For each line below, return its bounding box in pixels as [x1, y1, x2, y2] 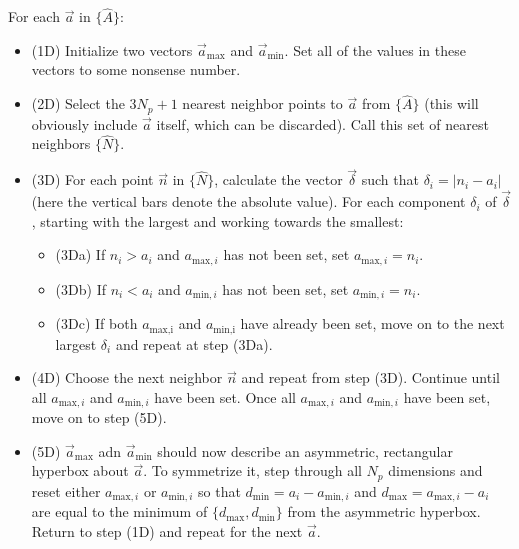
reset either [31, 480, 101, 501]
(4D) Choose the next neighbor [31, 367, 223, 388]
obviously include [31, 113, 138, 134]
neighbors [31, 133, 91, 154]
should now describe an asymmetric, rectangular [157, 440, 453, 461]
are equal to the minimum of [31, 501, 208, 522]
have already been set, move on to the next [240, 313, 505, 334]
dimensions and [388, 460, 483, 481]
